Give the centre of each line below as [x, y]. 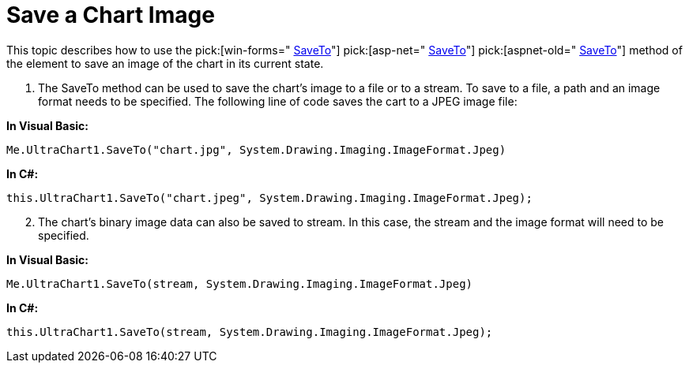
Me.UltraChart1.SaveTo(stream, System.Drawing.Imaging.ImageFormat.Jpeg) [240, 283]
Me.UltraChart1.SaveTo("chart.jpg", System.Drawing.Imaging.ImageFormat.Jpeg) [256, 149]
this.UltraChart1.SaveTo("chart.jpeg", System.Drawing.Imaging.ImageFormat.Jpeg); [269, 198]
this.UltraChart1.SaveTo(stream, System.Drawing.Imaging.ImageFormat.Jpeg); [250, 332]
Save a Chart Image [111, 15]
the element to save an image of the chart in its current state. [165, 63]
